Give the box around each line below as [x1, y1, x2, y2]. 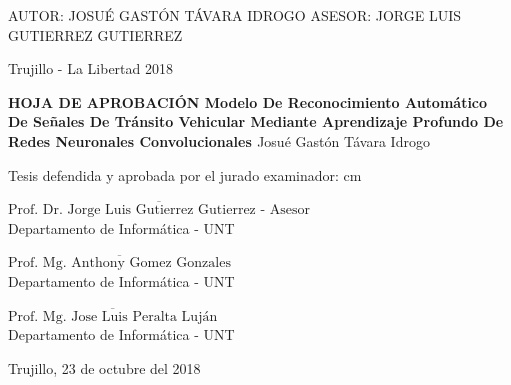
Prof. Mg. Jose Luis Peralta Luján [8, 309, 218, 324]
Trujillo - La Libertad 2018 [8, 58, 173, 79]
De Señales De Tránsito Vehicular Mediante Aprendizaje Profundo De [8, 111, 504, 132]
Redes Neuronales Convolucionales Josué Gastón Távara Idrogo [8, 130, 430, 151]
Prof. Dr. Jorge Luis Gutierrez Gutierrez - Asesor [8, 203, 311, 218]
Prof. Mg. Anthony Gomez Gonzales [8, 256, 231, 271]
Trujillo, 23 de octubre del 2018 [8, 357, 201, 378]
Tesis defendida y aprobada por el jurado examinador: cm [8, 164, 362, 185]
